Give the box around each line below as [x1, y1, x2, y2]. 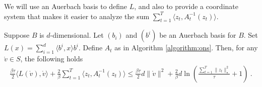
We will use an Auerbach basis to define [4, 1, 127, 11]
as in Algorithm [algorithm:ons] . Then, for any [114, 42, 258, 53]
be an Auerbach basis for [159, 30, 236, 40]
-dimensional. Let [50, 30, 104, 40]
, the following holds [20, 53, 83, 64]
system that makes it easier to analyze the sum [4, 11, 150, 21]
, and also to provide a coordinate [134, 1, 238, 11]
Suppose [4, 30, 30, 40]
